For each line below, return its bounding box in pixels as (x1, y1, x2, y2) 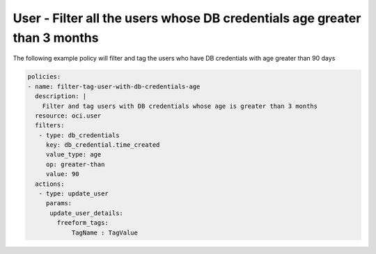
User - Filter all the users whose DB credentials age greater (13, 10, 361, 26)
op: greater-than (45, 160, 105, 168)
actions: (35, 180, 65, 188)
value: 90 (45, 170, 79, 178)
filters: (35, 122, 65, 129)
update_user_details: (49, 209, 123, 217)
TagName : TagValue (71, 228, 139, 237)
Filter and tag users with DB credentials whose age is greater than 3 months (42, 102, 318, 110)
